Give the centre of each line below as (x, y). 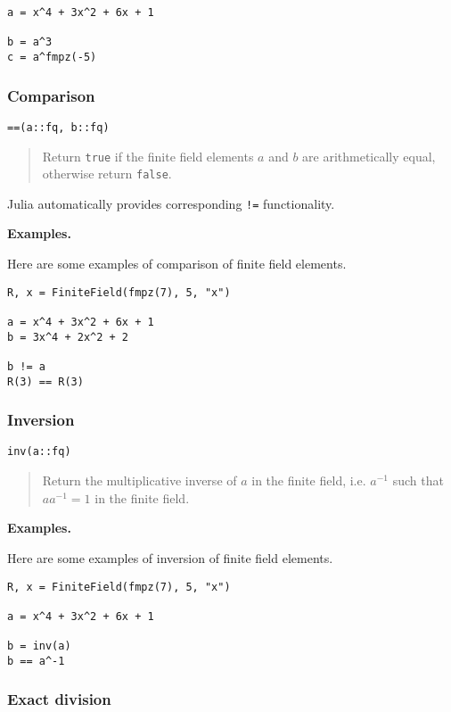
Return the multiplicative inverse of (139, 480)
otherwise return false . (107, 174)
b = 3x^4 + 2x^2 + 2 (68, 337)
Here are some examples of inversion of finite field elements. (170, 557)
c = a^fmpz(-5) (52, 57)
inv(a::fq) (39, 452)
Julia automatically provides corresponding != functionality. (171, 203)
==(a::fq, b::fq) (58, 127)
